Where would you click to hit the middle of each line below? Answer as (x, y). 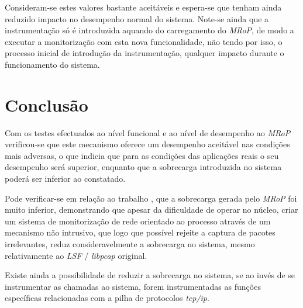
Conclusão (47, 104)
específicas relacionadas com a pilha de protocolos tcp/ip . (107, 298)
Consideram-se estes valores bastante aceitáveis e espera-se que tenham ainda (143, 7)
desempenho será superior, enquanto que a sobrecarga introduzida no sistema (143, 167)
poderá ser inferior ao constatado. (65, 179)
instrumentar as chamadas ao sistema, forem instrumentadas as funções (133, 286)
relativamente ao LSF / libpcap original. (76, 255)
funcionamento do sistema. (52, 64)
